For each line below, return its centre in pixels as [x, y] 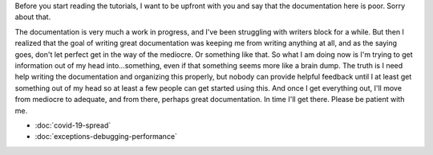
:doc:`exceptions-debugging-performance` [106, 137]
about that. [33, 17]
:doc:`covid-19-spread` [73, 125]
